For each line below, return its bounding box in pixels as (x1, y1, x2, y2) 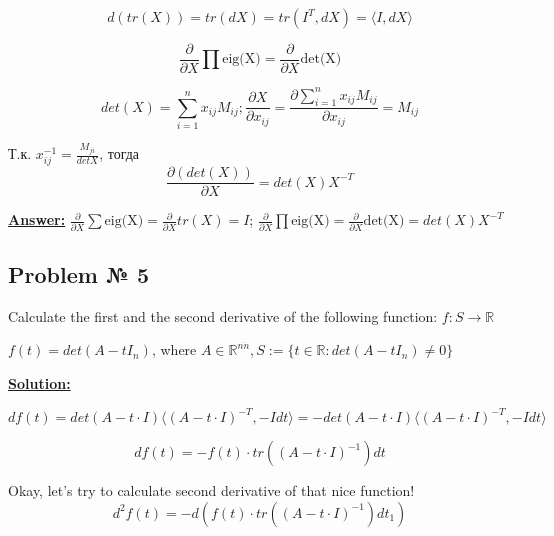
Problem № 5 (8, 259, 150, 289)
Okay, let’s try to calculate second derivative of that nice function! (8, 480, 415, 501)
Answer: (8, 209, 66, 230)
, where (151, 339, 197, 360)
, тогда (99, 143, 140, 164)
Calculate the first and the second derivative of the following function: (8, 305, 438, 326)
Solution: (8, 373, 71, 393)
